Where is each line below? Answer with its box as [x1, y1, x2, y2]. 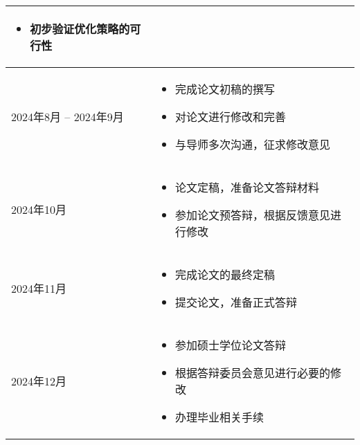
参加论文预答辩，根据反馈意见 [174, 207, 330, 223]
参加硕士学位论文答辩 [174, 337, 286, 353]
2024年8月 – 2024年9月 [11, 109, 124, 125]
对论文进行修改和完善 [174, 109, 286, 125]
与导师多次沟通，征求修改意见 [174, 136, 330, 152]
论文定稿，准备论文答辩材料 [174, 179, 319, 195]
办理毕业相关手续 [174, 409, 264, 425]
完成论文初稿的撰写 [174, 81, 275, 97]
